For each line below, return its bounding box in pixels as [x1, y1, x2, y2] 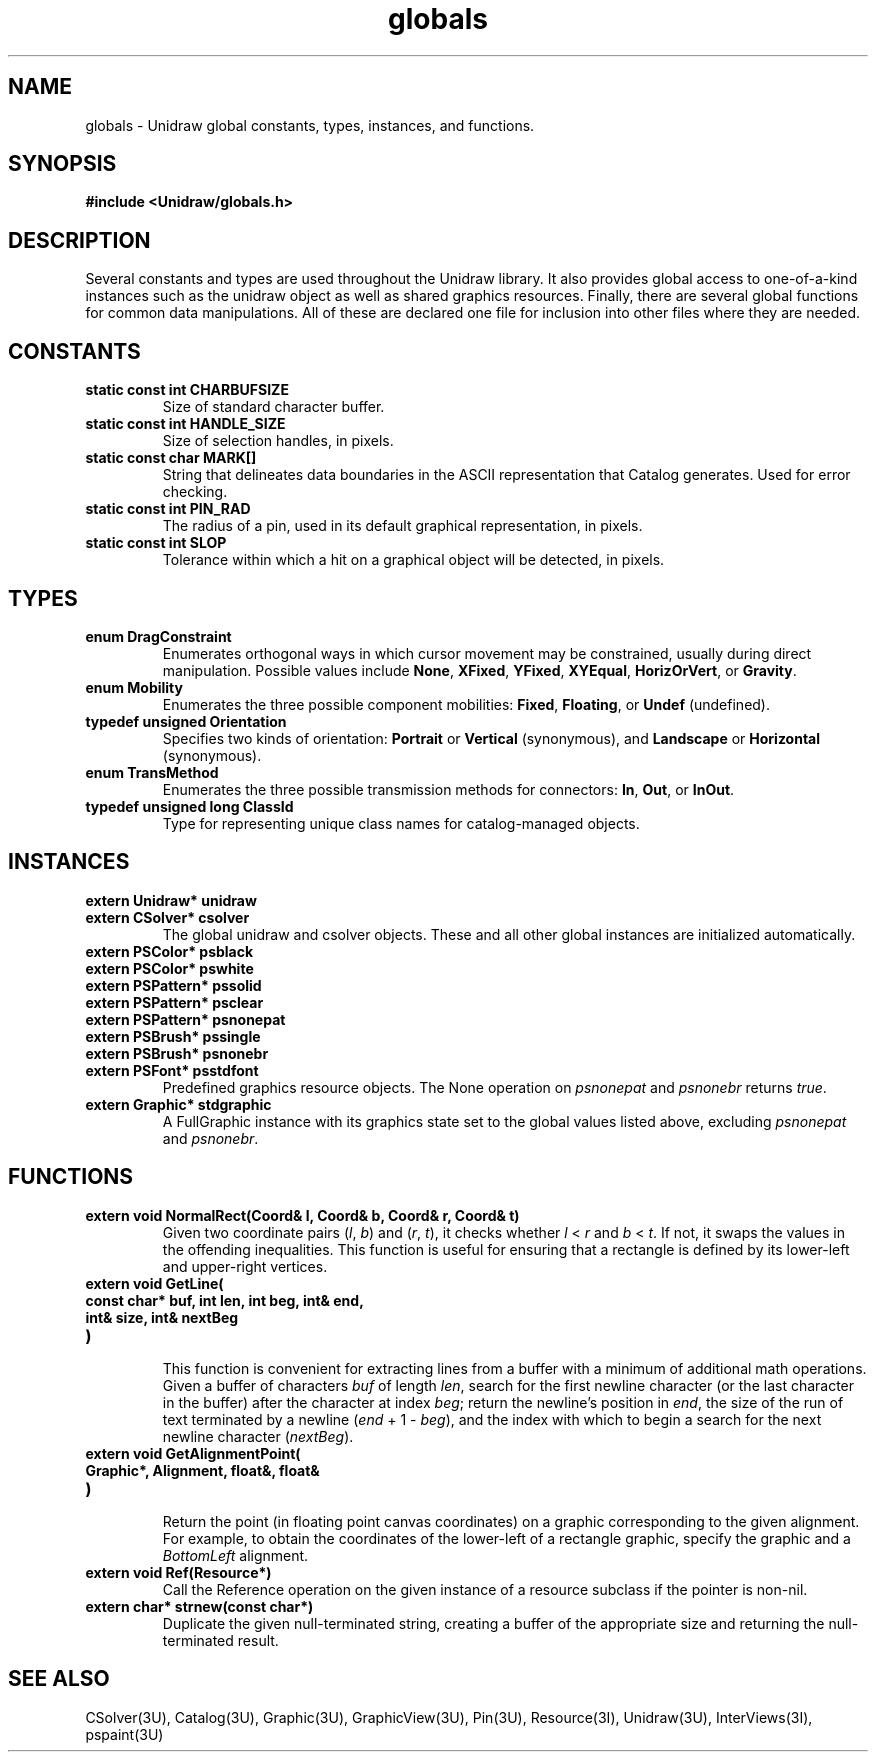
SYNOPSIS [8, 151, 117, 177]
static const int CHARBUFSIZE [85, 381, 289, 399]
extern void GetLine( [85, 1274, 224, 1292]
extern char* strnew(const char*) [85, 1597, 314, 1615]
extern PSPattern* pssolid [85, 976, 262, 994]
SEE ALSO [8, 1666, 110, 1692]
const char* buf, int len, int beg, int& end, [85, 1291, 364, 1309]
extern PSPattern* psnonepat [85, 1010, 286, 1028]
